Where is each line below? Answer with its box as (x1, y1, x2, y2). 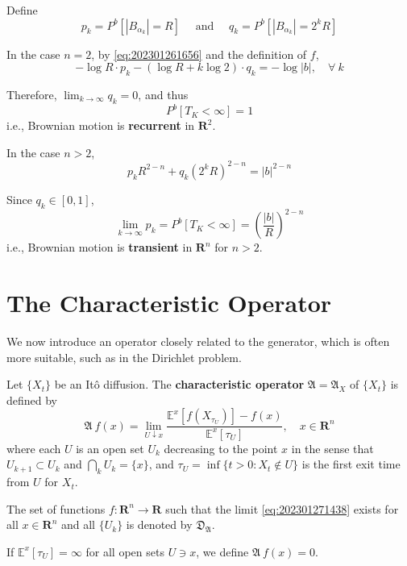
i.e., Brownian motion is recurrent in (6, 117, 195, 134)
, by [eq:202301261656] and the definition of (91, 45, 307, 62)
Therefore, (6, 85, 57, 102)
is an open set (76, 439, 144, 456)
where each (6, 439, 61, 456)
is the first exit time (301, 456, 401, 472)
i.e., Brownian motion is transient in (6, 239, 193, 256)
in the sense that (291, 439, 374, 456)
